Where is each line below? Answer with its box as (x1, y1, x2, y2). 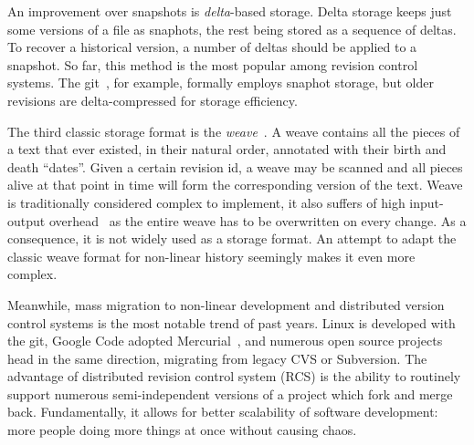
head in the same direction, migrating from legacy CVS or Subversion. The (7, 348, 427, 367)
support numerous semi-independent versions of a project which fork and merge (7, 384, 453, 403)
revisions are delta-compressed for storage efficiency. (7, 90, 298, 109)
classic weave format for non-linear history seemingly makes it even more (7, 246, 416, 265)
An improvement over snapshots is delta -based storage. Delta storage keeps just (7, 2, 452, 20)
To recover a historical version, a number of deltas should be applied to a (7, 37, 417, 57)
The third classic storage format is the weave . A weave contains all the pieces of (7, 121, 460, 140)
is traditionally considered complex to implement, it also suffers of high (7, 192, 406, 212)
